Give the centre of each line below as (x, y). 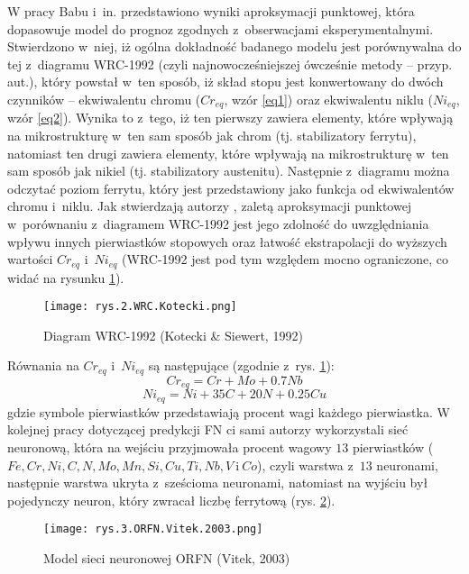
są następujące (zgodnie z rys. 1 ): (241, 365)
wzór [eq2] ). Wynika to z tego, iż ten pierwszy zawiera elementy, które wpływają (230, 118)
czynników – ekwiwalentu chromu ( (104, 99)
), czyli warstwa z (305, 465)
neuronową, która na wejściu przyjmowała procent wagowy (170, 447)
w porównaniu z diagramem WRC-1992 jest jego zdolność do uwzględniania (218, 223)
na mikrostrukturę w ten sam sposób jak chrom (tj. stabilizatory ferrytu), (212, 136)
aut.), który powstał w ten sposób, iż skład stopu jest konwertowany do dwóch (225, 82)
